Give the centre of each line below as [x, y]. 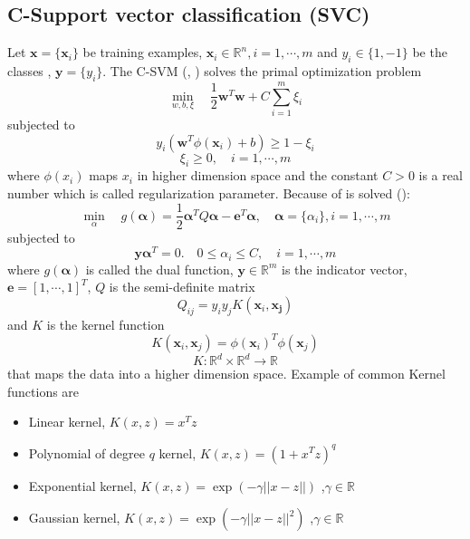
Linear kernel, [67, 422]
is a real [441, 175]
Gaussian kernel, [74, 518]
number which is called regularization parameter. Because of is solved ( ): [209, 192]
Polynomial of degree [86, 452]
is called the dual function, [159, 269]
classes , [29, 71]
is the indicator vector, [345, 269]
